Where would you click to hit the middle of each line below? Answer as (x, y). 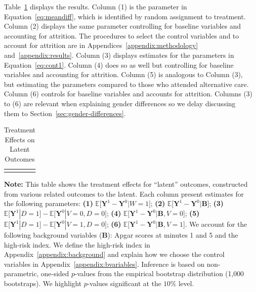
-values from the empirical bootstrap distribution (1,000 (159, 273)
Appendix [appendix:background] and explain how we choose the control (114, 254)
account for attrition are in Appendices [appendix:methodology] (101, 45)
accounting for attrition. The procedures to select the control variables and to (122, 35)
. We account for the (216, 224)
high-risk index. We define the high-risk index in (77, 244)
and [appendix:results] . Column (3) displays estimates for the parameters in (119, 55)
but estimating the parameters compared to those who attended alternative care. (127, 84)
